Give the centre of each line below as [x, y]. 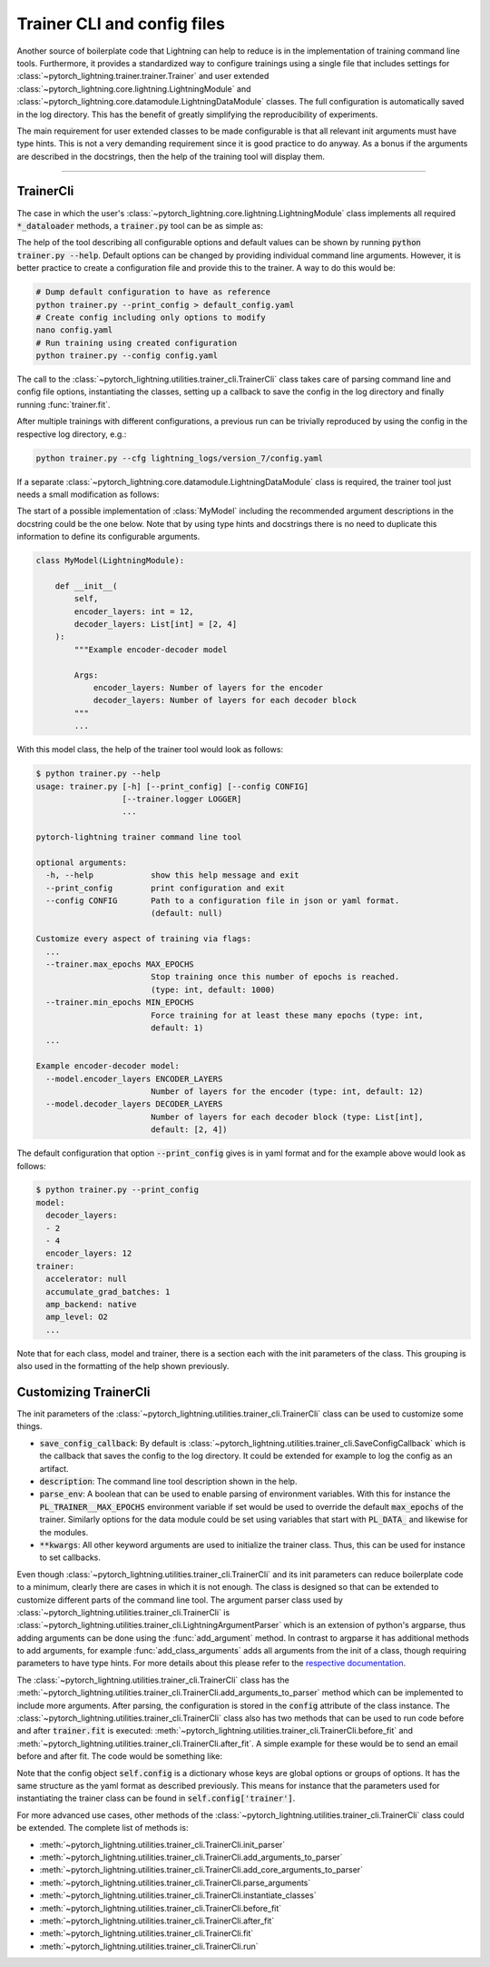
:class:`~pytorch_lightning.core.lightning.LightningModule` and [134, 89]
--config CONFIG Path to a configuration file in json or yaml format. [223, 901]
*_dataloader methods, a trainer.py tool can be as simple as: [140, 225]
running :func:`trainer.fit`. [64, 404]
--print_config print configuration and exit [165, 888]
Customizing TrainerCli [83, 1391]
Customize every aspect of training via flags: [143, 939]
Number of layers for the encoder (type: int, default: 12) [287, 1091]
